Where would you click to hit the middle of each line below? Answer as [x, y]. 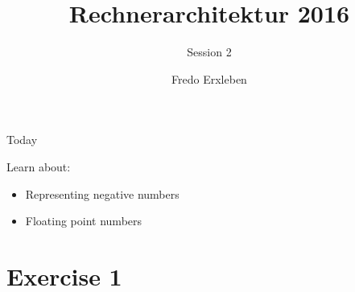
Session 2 [209, 52]
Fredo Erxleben [209, 78]
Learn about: [39, 166]
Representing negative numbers [102, 193]
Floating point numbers [84, 221]
